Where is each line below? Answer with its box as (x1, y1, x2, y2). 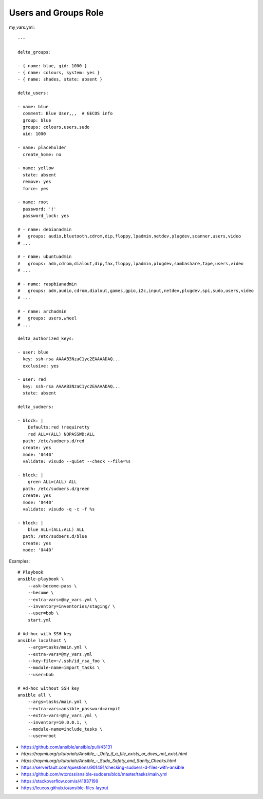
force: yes (22, 186, 49, 191)
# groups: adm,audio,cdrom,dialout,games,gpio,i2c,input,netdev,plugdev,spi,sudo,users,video (18, 288, 254, 293)
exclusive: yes (22, 363, 59, 369)
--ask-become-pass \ (27, 583, 77, 588)
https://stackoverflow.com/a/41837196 (21, 778, 98, 784)
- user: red (18, 377, 46, 382)
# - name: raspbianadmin (18, 281, 77, 287)
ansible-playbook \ (18, 576, 64, 582)
